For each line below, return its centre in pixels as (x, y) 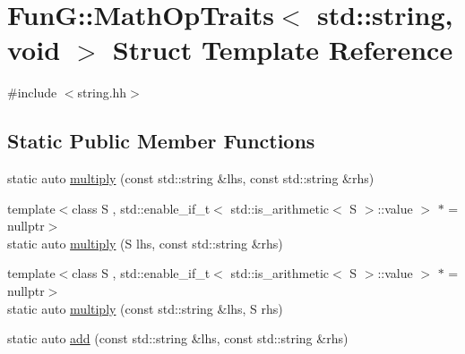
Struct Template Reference (283, 50)
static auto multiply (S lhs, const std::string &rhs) (145, 243)
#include (32, 93)
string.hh (102, 93)
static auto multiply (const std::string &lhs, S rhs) (145, 308)
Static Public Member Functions (161, 141)
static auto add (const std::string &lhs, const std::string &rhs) (178, 338)
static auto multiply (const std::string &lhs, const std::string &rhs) (191, 178)
